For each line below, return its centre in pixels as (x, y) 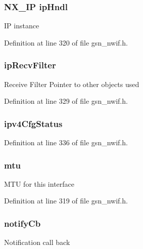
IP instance (22, 26)
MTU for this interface (39, 183)
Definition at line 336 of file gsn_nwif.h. (66, 142)
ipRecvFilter (30, 65)
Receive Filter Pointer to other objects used (72, 84)
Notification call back (37, 242)
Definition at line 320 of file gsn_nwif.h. (66, 42)
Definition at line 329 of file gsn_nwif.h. (66, 101)
